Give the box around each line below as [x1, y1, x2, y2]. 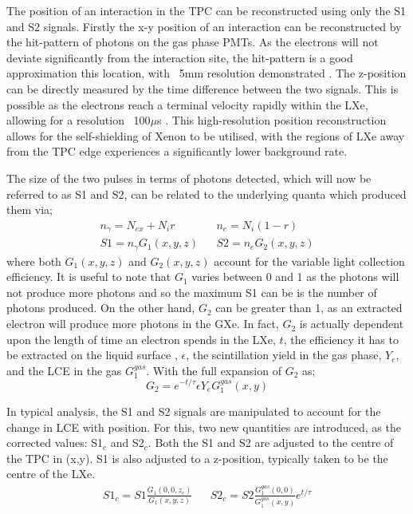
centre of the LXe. [6, 465, 96, 482]
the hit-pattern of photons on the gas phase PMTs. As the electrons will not [6, 34, 379, 50]
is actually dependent [299, 315, 404, 332]
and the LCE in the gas [6, 362, 122, 378]
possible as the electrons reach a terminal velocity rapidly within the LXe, [6, 96, 368, 113]
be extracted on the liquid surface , [6, 346, 178, 363]
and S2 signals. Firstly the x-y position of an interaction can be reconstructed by [6, 18, 402, 34]
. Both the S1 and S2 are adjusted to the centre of [147, 434, 394, 451]
